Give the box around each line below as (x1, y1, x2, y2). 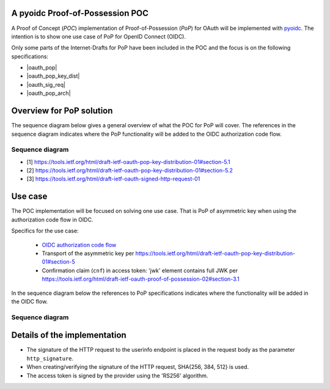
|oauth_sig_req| (26, 81, 66, 88)
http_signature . (26, 355, 74, 362)
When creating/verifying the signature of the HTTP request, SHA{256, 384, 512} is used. (26, 363, 249, 371)
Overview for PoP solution (11, 106, 113, 116)
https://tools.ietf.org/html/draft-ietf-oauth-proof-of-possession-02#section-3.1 (42, 275, 240, 283)
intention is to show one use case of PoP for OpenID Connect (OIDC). (11, 32, 186, 40)
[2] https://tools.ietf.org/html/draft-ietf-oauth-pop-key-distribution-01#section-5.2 (26, 167, 233, 174)
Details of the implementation (11, 330, 127, 341)
